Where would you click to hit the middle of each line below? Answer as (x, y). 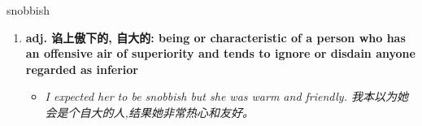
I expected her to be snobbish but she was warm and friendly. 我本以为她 (226, 96)
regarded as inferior (82, 69)
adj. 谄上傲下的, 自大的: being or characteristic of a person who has (215, 37)
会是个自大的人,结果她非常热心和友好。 (149, 112)
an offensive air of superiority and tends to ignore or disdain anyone (220, 53)
